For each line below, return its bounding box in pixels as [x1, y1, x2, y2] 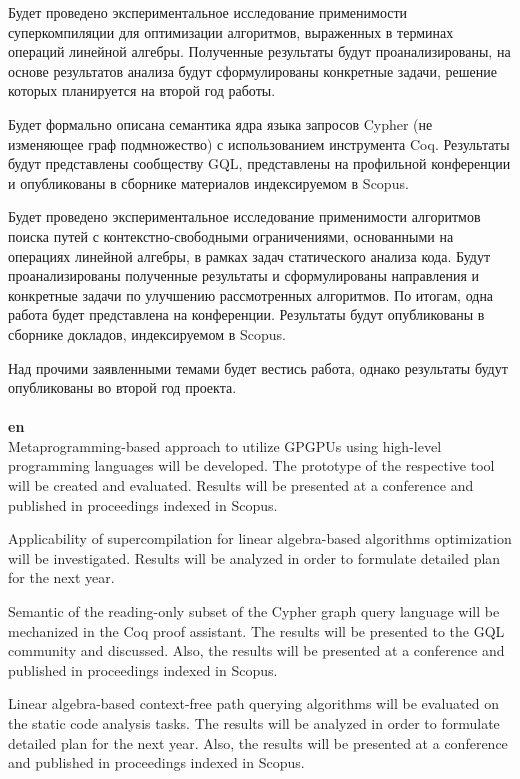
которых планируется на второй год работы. [8, 80, 276, 101]
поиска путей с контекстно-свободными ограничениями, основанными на [8, 225, 454, 246]
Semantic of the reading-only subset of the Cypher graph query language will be [8, 601, 500, 622]
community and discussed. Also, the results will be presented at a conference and [8, 640, 505, 661]
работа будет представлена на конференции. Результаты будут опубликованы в [8, 304, 485, 325]
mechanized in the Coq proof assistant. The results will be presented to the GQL [8, 620, 505, 641]
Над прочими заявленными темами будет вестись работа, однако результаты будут [8, 357, 508, 378]
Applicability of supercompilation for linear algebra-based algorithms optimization [8, 528, 512, 549]
